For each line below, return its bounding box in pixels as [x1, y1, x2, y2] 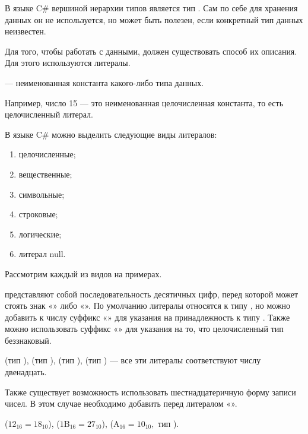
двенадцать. [5, 366, 47, 378]
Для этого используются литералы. [5, 56, 131, 69]
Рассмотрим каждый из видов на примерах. [5, 267, 162, 280]
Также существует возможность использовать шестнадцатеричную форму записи [5, 385, 296, 398]
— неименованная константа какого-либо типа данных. [5, 76, 204, 88]
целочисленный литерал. [5, 108, 93, 121]
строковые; [18, 208, 58, 220]
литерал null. [18, 248, 66, 260]
